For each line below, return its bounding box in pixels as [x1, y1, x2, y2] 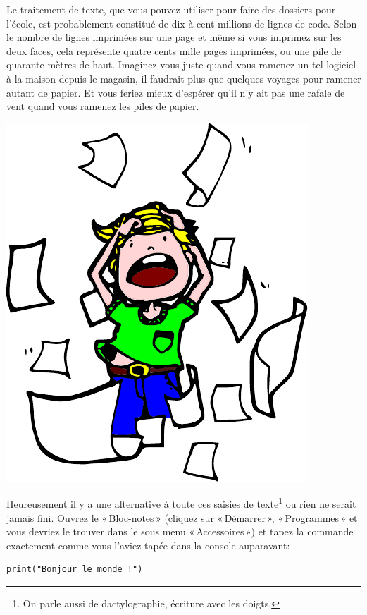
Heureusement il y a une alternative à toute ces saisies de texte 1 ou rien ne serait [6, 494, 356, 511]
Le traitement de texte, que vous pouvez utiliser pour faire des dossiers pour [6, 2, 336, 16]
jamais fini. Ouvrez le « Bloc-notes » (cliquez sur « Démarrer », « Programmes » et [6, 510, 358, 525]
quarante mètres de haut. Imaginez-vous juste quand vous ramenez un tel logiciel [6, 57, 356, 72]
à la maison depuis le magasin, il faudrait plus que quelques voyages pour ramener [6, 71, 361, 85]
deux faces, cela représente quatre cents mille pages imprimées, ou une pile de [6, 43, 342, 58]
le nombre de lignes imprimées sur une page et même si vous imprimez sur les [6, 30, 342, 44]
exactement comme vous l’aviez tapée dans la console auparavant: [6, 537, 290, 552]
